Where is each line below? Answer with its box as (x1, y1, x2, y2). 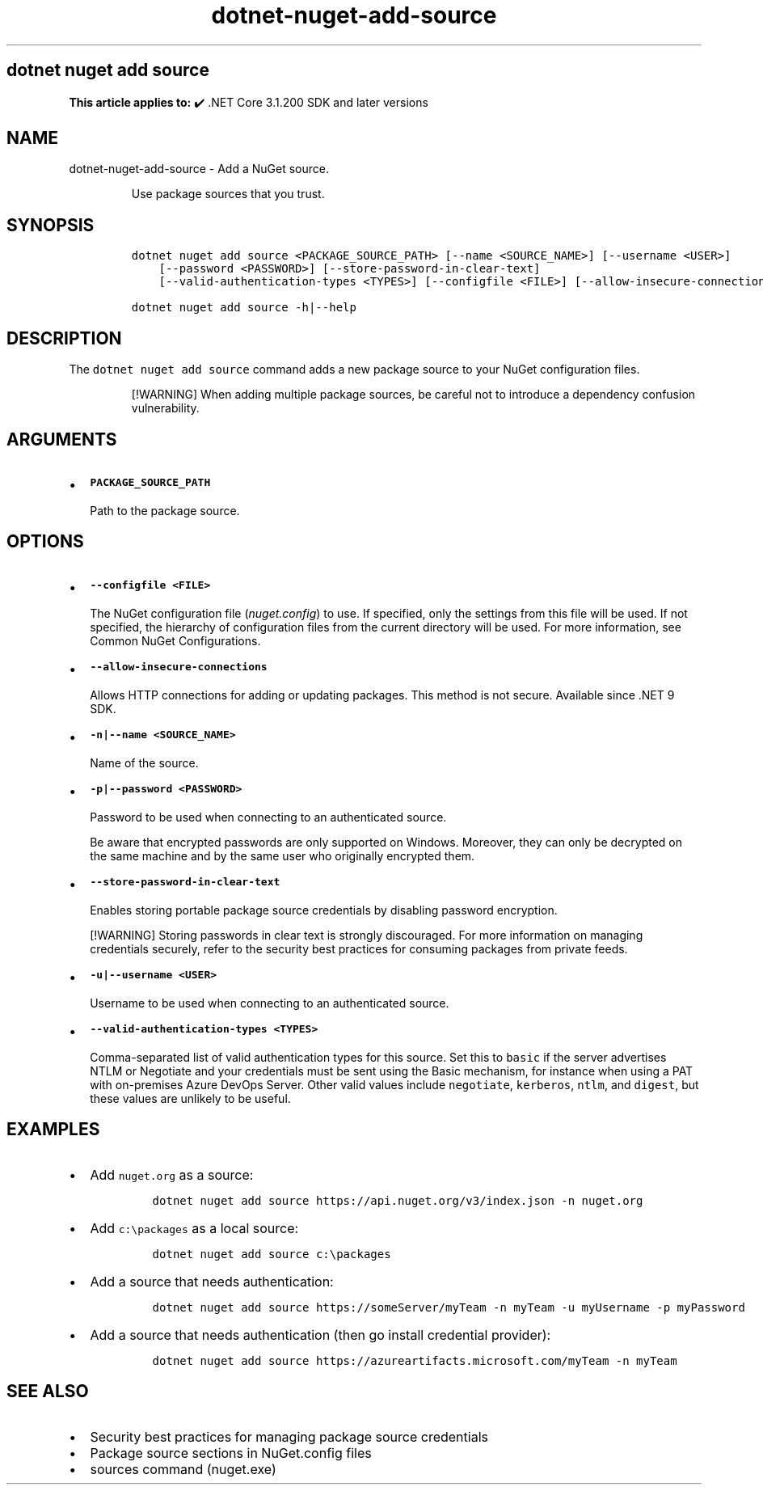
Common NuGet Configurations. (90, 633, 261, 648)
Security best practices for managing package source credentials (90, 1428, 488, 1445)
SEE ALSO (6, 1381, 89, 1402)
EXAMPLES (6, 1119, 100, 1140)
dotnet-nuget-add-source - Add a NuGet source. (69, 162, 329, 176)
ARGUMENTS (6, 429, 117, 450)
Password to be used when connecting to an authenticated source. (90, 809, 447, 824)
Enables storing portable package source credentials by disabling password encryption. (90, 902, 558, 917)
